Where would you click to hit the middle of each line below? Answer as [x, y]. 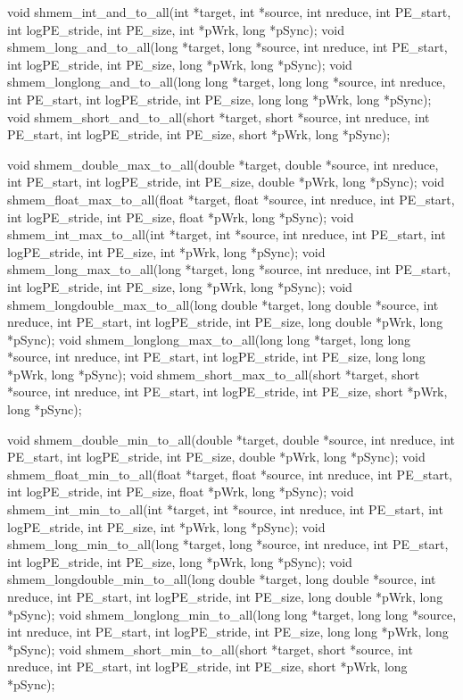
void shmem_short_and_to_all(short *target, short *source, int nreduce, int [219, 117]
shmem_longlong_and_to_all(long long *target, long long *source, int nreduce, [227, 82]
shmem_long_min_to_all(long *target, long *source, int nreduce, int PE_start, [228, 544]
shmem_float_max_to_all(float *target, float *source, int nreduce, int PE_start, [231, 199]
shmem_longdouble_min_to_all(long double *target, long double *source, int [222, 579]
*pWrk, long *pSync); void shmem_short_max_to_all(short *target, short [214, 374]
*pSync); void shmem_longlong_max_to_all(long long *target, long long [209, 339]
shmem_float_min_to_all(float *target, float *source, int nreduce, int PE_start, [230, 474]
